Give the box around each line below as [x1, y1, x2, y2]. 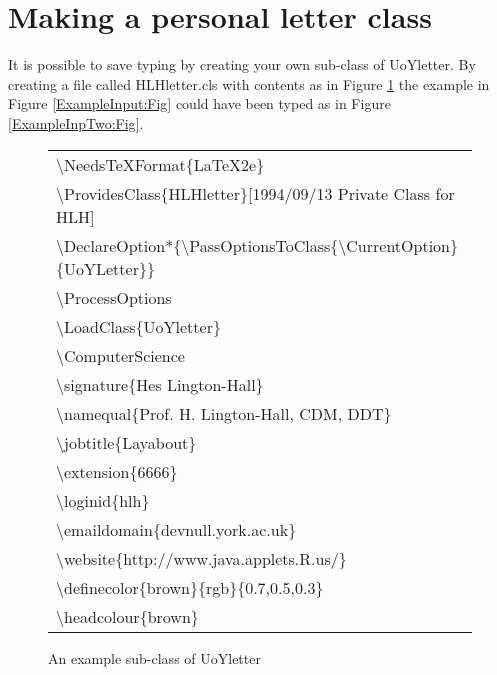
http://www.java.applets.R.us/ [123, 546, 339, 570]
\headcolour [56, 604, 140, 628]
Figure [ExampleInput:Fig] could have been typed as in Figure [8, 93, 391, 114]
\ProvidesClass [56, 181, 161, 205]
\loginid [56, 488, 112, 512]
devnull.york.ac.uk [160, 517, 289, 541]
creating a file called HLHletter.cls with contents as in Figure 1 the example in [8, 73, 490, 94]
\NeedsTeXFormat [56, 152, 186, 176]
